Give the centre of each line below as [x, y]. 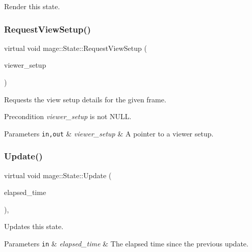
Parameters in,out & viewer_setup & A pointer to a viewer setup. [109, 133]
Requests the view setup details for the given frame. [85, 99]
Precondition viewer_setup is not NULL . [68, 116]
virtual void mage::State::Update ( [58, 175]
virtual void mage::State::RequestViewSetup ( [75, 48]
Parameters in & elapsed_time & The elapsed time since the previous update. [126, 244]
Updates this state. [34, 226]
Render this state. [32, 6]
